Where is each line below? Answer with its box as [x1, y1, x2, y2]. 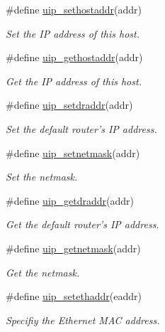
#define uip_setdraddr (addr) [6, 97, 133, 112]
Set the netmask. [6, 169, 78, 184]
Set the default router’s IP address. [6, 121, 157, 136]
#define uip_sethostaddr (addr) [6, 2, 142, 16]
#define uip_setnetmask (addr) [6, 145, 140, 160]
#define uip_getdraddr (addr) [6, 193, 135, 208]
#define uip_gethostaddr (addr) [6, 50, 143, 65]
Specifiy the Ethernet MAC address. [6, 312, 160, 327]
